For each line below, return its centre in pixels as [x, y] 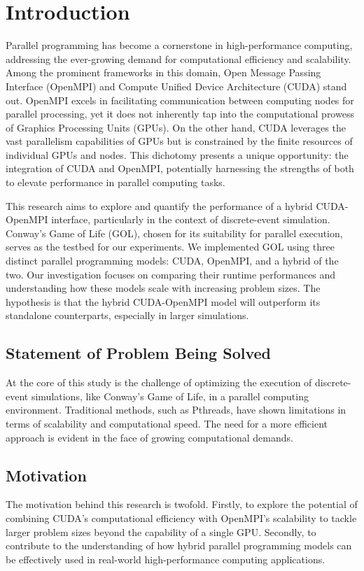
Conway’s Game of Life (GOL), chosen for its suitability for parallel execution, [174, 233]
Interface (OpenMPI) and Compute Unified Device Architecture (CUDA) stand [176, 86]
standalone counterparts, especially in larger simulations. [127, 315]
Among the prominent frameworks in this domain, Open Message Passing [163, 72]
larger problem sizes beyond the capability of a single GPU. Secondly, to [161, 531]
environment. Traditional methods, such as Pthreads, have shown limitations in [176, 410]
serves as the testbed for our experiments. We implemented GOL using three [170, 247]
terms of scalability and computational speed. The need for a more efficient [167, 423]
